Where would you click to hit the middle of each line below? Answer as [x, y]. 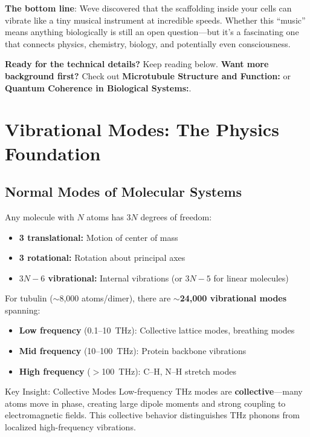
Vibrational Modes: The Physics [142, 129]
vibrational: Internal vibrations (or [115, 278]
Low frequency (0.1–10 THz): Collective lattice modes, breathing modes [157, 330]
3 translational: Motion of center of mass [98, 237]
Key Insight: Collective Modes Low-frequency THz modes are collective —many [154, 391]
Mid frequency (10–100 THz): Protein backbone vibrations [133, 351]
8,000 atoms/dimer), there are [115, 298]
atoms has [105, 216]
